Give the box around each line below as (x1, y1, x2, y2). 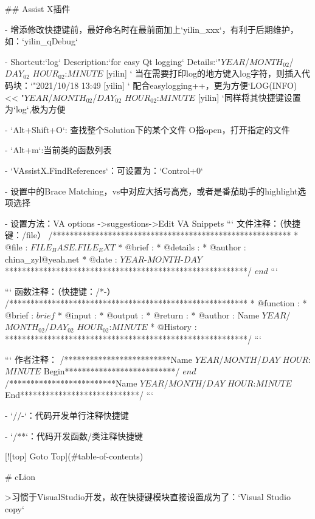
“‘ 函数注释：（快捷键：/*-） (5, 284, 116, 297)
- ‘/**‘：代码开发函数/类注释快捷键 (5, 429, 144, 442)
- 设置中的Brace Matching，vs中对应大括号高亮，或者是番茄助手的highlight (5, 184, 298, 197)
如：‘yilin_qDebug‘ (5, 35, 78, 47)
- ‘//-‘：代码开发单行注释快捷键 (5, 409, 129, 422)
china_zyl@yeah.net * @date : (5, 252, 117, 265)
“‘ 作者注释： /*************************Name (5, 352, 192, 365)
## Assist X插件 (5, 2, 71, 15)
